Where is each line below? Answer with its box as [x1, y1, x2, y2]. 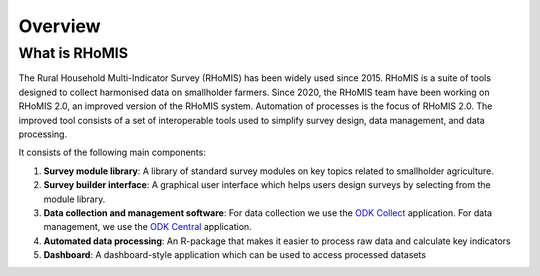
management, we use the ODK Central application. [43, 221, 252, 233]
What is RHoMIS [18, 44, 129, 62]
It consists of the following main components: [18, 146, 207, 159]
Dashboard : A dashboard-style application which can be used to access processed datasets [43, 249, 427, 261]
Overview [18, 15, 101, 37]
